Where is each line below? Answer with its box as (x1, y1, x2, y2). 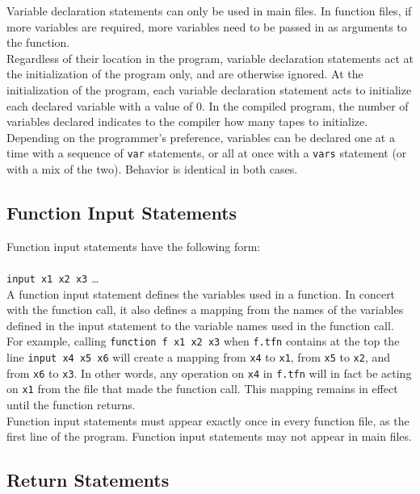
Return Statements (6, 467, 170, 492)
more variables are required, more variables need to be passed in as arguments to (6, 18, 407, 35)
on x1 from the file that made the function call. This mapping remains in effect (6, 380, 398, 397)
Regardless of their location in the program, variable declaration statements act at (6, 49, 414, 66)
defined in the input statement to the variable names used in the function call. (6, 316, 394, 333)
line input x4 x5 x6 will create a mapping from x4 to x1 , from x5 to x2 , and (6, 349, 391, 366)
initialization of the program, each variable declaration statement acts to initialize (6, 81, 412, 98)
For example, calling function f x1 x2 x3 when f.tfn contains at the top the (6, 333, 400, 350)
